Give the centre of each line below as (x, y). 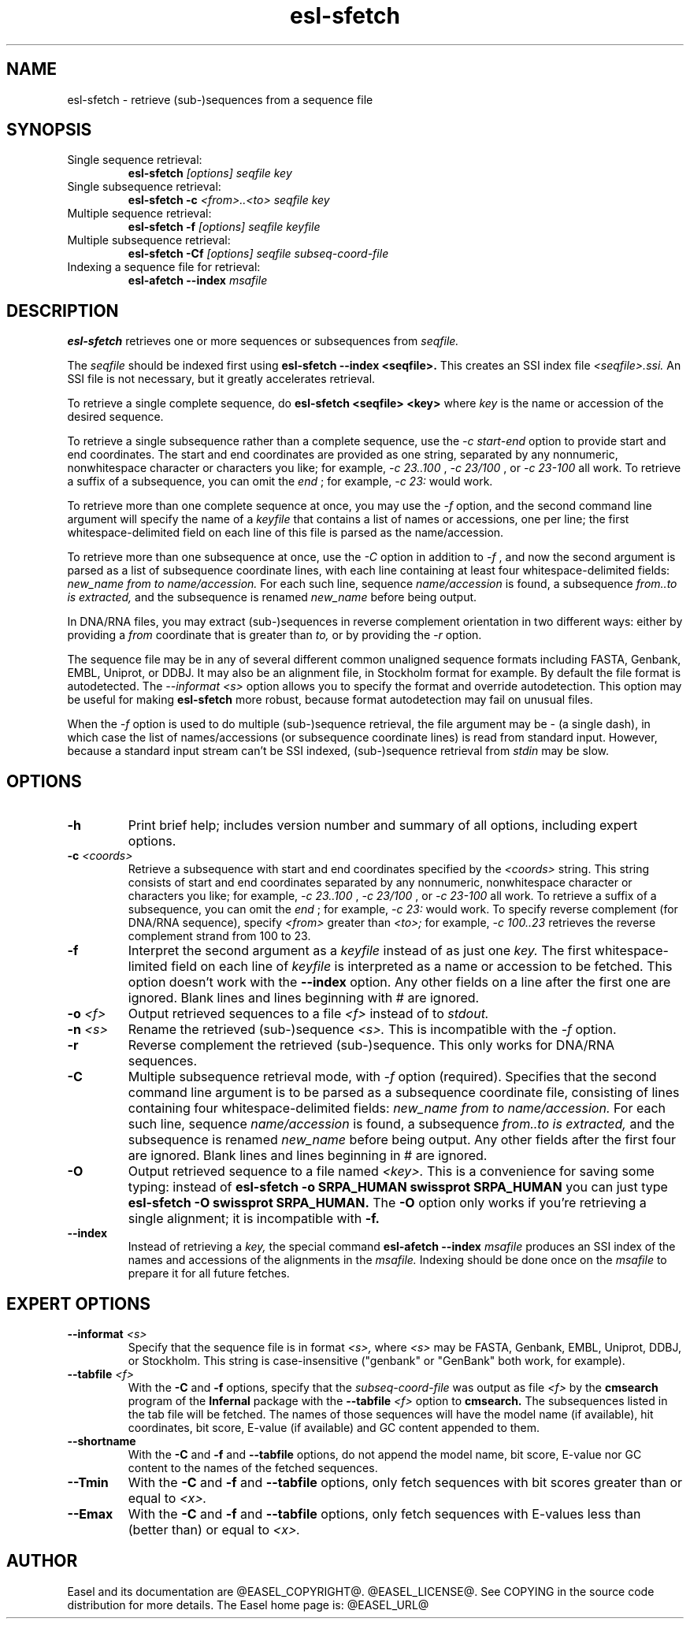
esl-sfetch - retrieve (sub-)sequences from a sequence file (220, 99)
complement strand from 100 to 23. (219, 936)
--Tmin (88, 1482)
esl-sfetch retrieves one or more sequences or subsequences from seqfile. (263, 341)
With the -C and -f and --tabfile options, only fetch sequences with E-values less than (384, 1513)
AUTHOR (42, 1561)
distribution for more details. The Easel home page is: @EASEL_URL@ (248, 1605)
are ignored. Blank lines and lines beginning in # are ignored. (308, 1156)
